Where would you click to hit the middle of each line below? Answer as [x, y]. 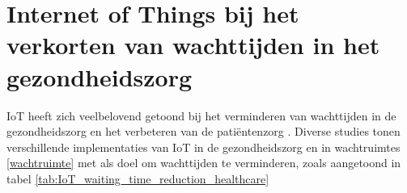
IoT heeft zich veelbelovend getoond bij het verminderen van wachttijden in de [201, 115]
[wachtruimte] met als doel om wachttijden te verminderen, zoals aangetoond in [204, 163]
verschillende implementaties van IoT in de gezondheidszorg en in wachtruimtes [203, 147]
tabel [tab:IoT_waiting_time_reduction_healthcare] [138, 178]
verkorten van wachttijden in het [193, 45]
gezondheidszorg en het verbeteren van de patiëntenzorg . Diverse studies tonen [203, 131]
